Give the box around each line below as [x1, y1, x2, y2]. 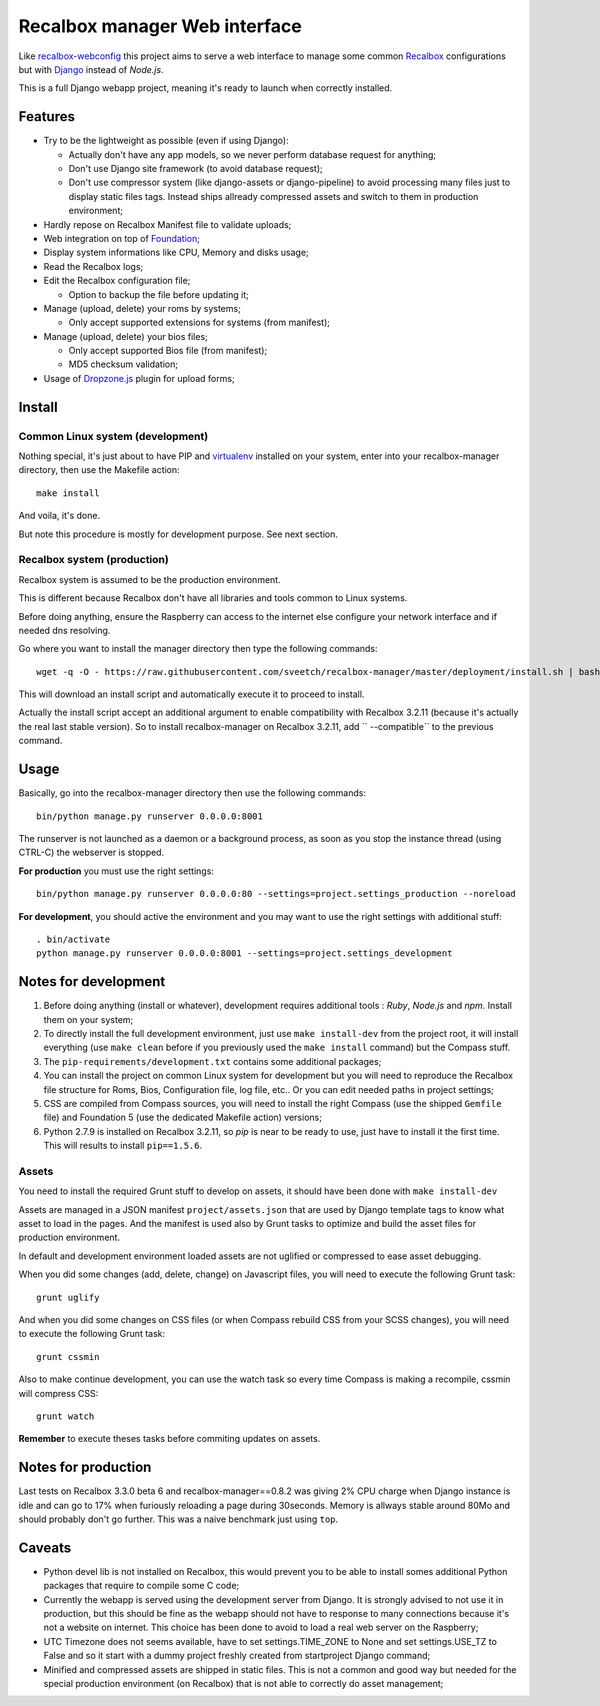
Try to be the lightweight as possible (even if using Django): [43, 135, 289, 147]
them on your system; [43, 1013, 134, 1025]
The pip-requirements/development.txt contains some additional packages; [43, 1055, 382, 1067]
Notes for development [18, 973, 166, 990]
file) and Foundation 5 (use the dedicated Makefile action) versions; [43, 1111, 322, 1124]
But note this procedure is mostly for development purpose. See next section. [18, 528, 339, 540]
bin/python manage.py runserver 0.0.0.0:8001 [36, 810, 264, 822]
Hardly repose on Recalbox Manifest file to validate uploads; [43, 218, 292, 230]
